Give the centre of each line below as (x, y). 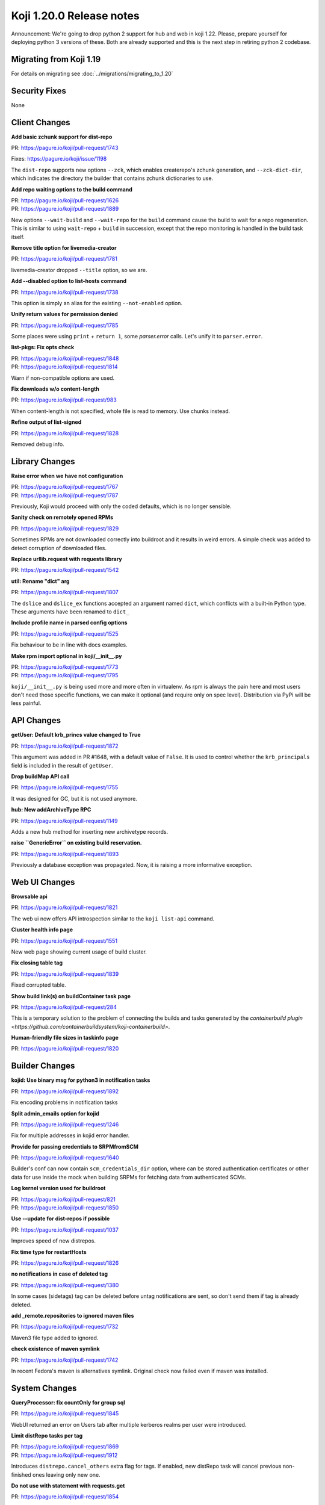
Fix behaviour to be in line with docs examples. (69, 645)
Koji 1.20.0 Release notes (75, 16)
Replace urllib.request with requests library (67, 559)
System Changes (44, 1388)
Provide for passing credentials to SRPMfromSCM (75, 1146)
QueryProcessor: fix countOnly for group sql (68, 1402)
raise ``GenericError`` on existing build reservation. (76, 843)
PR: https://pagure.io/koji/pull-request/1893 (65, 854)
